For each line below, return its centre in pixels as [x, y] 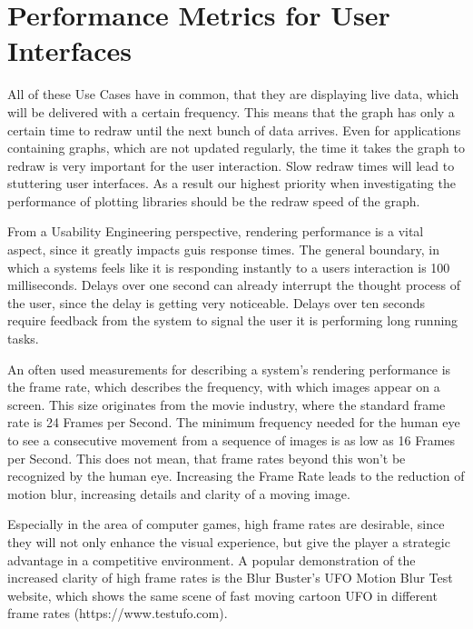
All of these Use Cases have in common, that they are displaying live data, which [233, 94]
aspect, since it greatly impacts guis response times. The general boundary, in [223, 250]
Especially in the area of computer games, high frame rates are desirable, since [226, 524]
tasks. [23, 339]
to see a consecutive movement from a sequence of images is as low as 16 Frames [232, 440]
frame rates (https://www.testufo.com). [118, 613]
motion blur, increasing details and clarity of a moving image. [179, 493]
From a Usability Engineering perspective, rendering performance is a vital [216, 231]
